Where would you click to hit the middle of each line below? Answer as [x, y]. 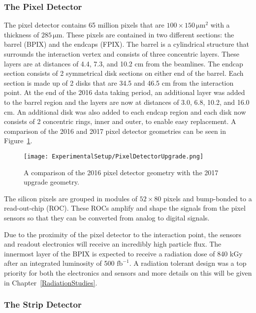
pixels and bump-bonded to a [208, 198]
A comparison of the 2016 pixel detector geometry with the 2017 [121, 172]
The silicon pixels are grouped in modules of [71, 198]
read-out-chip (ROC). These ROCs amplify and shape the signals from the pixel [125, 208]
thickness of [22, 34]
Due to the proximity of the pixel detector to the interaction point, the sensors [123, 234]
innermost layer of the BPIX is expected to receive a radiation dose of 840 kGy [123, 253]
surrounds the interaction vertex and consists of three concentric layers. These [122, 54]
